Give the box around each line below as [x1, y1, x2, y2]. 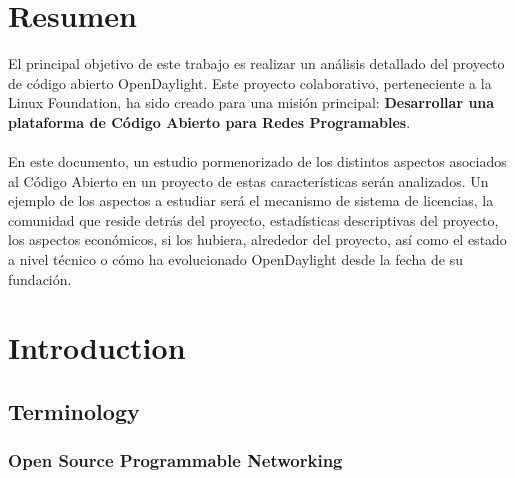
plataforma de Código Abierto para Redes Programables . [8, 111, 411, 132]
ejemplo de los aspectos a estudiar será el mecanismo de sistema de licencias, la [8, 190, 494, 211]
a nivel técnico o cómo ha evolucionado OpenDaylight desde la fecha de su [8, 249, 463, 270]
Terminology [8, 396, 140, 427]
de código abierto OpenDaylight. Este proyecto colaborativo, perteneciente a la [8, 72, 492, 93]
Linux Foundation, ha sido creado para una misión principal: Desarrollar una [8, 92, 495, 113]
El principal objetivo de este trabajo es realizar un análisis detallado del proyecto [8, 53, 505, 74]
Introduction [8, 327, 186, 368]
